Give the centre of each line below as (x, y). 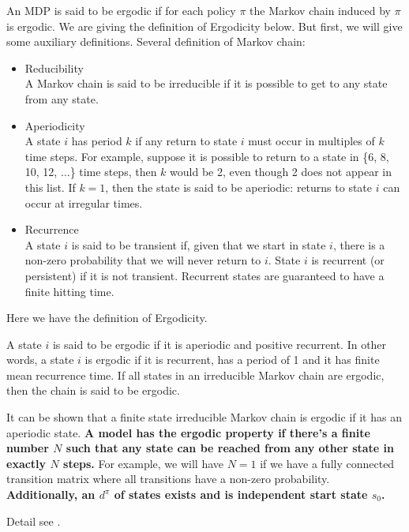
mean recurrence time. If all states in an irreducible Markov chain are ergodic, (195, 375)
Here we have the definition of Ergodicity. (107, 318)
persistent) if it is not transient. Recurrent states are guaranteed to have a (204, 275)
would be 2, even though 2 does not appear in (281, 172)
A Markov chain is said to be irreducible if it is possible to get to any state (206, 83)
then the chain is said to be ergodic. (93, 390)
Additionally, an (51, 495)
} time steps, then (113, 172)
